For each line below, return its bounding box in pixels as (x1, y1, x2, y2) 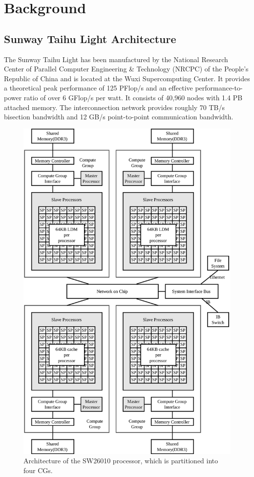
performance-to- (195, 83, 243, 93)
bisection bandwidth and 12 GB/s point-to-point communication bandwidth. (4, 112, 233, 122)
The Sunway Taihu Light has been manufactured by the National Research (4, 54, 228, 64)
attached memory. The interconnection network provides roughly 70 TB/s (4, 102, 225, 112)
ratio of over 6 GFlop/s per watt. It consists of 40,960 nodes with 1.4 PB (23, 92, 243, 102)
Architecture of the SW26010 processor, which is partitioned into (23, 455, 218, 466)
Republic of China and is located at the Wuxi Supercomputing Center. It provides (4, 73, 250, 83)
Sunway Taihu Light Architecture (4, 31, 176, 46)
